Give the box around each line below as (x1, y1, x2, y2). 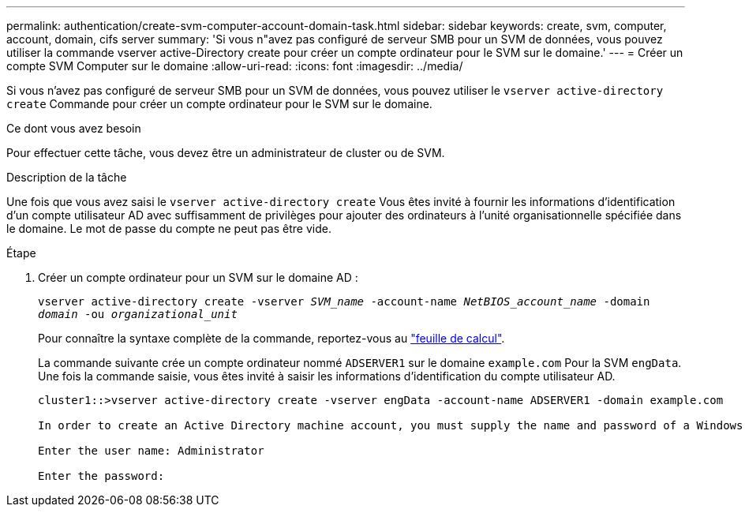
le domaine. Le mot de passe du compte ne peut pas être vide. (6, 222, 331, 235)
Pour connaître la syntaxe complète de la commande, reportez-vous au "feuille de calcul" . (38, 331, 505, 345)
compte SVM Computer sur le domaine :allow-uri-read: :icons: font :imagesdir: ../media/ (6, 59, 463, 73)
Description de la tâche (6, 170, 127, 184)
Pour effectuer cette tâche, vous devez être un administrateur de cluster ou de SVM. (6, 146, 445, 159)
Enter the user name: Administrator (38, 444, 264, 457)
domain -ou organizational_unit (38, 308, 238, 320)
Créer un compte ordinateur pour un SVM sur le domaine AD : (38, 271, 358, 284)
